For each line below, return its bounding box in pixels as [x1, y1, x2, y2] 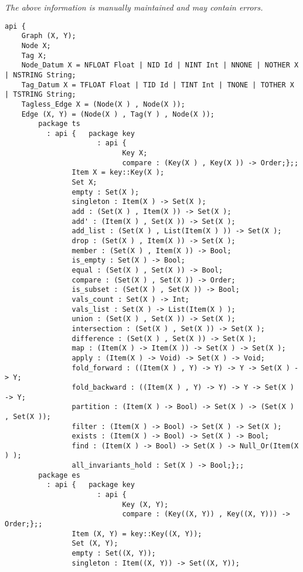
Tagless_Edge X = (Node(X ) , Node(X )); [21, 100, 185, 108]
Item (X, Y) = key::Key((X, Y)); [72, 529, 202, 538]
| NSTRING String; [5, 70, 76, 79]
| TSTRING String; [5, 90, 76, 99]
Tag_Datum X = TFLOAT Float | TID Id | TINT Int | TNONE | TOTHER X [21, 80, 294, 89]
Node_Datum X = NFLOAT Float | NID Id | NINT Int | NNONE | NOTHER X [21, 61, 299, 70]
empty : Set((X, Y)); [72, 549, 156, 558]
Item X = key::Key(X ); [72, 168, 165, 177]
